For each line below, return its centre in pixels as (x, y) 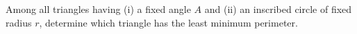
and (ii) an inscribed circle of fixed (278, 9)
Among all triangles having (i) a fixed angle (98, 9)
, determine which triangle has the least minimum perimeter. (168, 22)
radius (19, 22)
